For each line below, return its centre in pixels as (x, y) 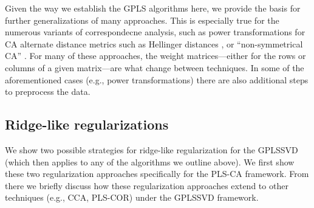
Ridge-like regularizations (87, 124)
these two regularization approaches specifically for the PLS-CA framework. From (157, 174)
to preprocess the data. (48, 92)
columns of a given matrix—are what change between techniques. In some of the (155, 67)
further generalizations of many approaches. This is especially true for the (142, 20)
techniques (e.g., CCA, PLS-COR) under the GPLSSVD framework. (132, 197)
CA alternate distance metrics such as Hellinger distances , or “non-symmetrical (154, 43)
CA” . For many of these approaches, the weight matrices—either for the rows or (155, 56)
